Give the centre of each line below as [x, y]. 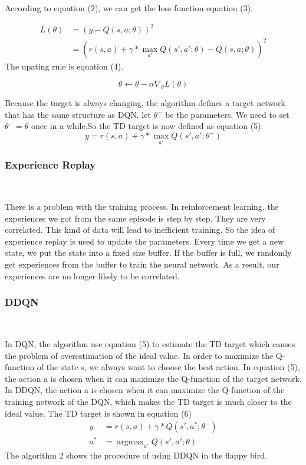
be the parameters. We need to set [227, 114]
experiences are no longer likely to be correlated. [92, 276]
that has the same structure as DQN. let [78, 114]
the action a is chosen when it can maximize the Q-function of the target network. [153, 378]
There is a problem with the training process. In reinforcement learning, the [142, 207]
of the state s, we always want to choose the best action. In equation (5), [168, 367]
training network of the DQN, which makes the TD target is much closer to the [148, 401]
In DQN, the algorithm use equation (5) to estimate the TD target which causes [150, 344]
